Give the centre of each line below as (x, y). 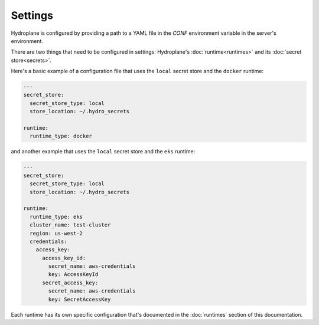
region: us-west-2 (56, 233)
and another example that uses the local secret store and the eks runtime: (103, 152)
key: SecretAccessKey (79, 299)
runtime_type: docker (61, 136)
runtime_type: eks (56, 216)
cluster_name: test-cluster (70, 225)
